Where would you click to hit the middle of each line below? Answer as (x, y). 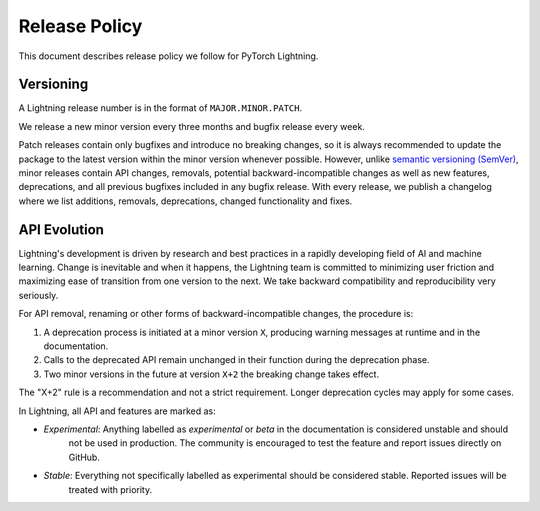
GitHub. (84, 457)
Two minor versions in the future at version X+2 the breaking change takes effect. (211, 374)
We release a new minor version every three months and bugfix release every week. (191, 126)
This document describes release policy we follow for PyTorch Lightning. (168, 56)
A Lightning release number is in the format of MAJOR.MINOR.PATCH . (160, 108)
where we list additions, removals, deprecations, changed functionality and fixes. (185, 201)
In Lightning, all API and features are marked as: (117, 411)
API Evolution (61, 229)
